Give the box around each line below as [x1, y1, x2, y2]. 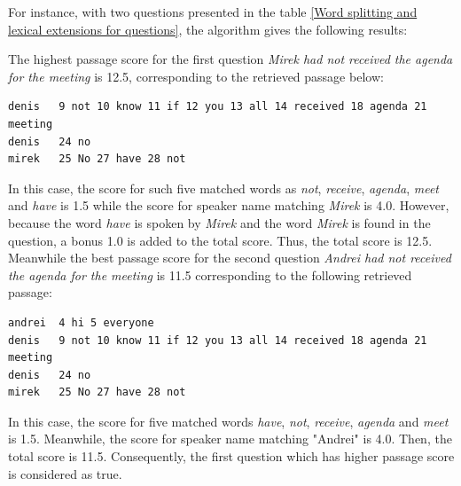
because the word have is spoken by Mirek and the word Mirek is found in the [8, 213, 431, 231]
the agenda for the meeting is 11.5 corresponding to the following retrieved [8, 265, 412, 284]
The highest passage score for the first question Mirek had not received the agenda [8, 50, 453, 68]
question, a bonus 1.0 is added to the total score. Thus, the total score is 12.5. [8, 231, 433, 249]
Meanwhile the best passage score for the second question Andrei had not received [8, 248, 451, 267]
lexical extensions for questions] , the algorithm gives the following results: [8, 20, 408, 38]
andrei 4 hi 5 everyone [8, 316, 154, 329]
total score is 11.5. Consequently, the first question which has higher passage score [8, 447, 455, 466]
